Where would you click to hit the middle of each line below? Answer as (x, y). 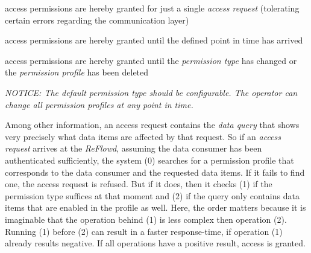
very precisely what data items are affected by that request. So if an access (143, 136)
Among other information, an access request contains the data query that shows (152, 125)
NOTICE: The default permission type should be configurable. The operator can (151, 92)
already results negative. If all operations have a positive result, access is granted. (155, 243)
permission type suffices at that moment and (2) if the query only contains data (152, 195)
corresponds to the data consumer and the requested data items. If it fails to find (155, 172)
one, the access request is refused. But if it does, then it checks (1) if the (139, 184)
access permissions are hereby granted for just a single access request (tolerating (152, 8)
